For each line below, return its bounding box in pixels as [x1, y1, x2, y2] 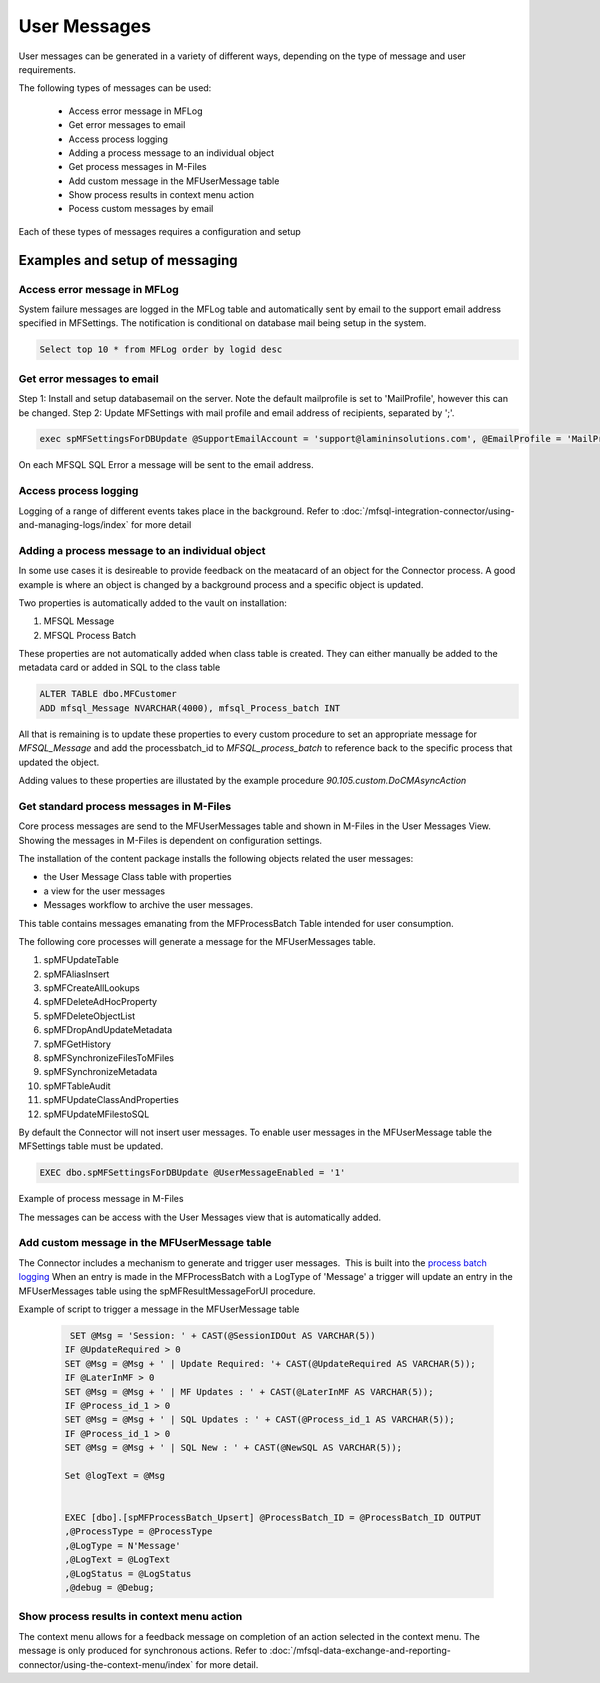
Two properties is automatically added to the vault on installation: [18, 596, 287, 609]
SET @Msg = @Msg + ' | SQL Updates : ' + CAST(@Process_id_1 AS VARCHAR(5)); [64, 1414, 455, 1425]
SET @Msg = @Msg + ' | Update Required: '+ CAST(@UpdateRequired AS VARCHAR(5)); [64, 1358, 477, 1369]
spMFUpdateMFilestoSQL [43, 1108, 150, 1120]
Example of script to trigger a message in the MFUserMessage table [18, 1303, 300, 1315]
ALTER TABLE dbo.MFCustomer [39, 688, 177, 700]
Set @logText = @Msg [64, 1470, 165, 1481]
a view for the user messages [43, 885, 165, 897]
